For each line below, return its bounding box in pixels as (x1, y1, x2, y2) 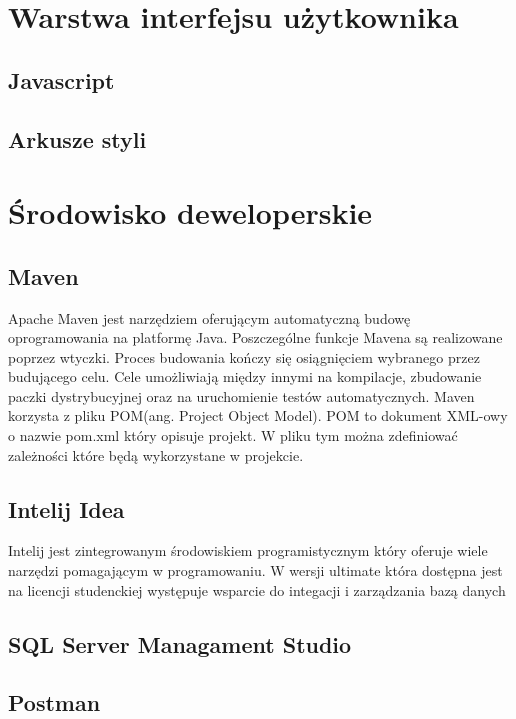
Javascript (8, 64, 115, 95)
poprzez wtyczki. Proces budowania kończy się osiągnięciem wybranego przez (8, 346, 480, 367)
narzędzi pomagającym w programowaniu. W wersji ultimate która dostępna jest (8, 560, 503, 581)
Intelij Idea (8, 493, 125, 524)
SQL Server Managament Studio (8, 628, 352, 659)
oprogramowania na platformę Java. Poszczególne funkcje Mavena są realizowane (8, 327, 503, 348)
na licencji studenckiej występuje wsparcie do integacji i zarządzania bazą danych (8, 579, 506, 600)
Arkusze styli (8, 123, 147, 154)
